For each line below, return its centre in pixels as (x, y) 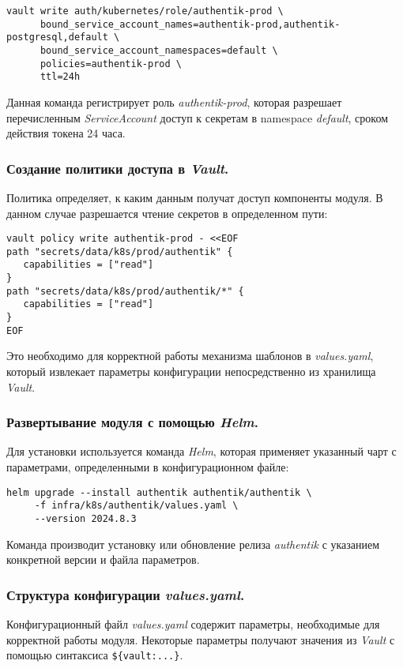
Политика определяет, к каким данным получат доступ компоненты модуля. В (195, 197)
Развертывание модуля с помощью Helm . (132, 422)
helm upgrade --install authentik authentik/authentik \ (159, 492)
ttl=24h (60, 77)
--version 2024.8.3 (85, 518)
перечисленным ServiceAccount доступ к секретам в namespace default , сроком (198, 117)
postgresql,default (57, 38)
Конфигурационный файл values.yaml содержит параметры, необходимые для (193, 623)
